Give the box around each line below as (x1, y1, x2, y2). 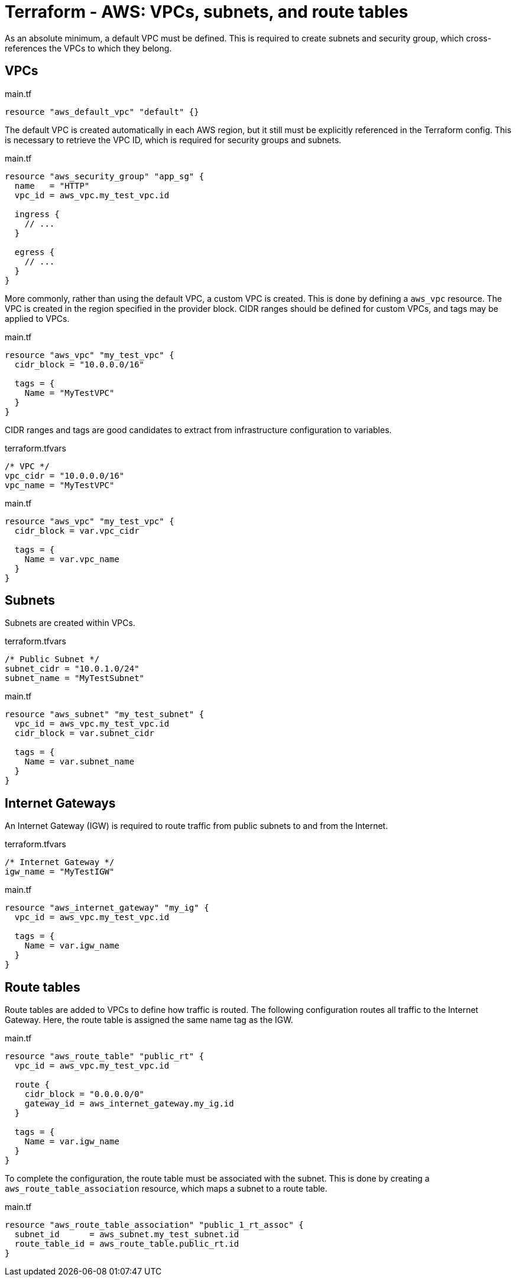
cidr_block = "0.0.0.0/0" (24, 1089, 145, 1099)
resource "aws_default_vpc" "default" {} (5, 107, 199, 117)
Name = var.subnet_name (24, 757, 135, 767)
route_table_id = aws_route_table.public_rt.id (14, 1239, 239, 1249)
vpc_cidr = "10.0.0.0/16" (5, 470, 125, 480)
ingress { (14, 209, 60, 219)
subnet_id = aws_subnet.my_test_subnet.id (14, 1230, 239, 1240)
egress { (14, 247, 55, 257)
